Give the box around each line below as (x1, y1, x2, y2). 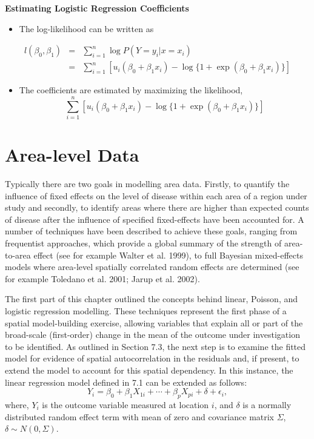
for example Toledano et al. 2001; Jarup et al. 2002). (5, 272, 200, 285)
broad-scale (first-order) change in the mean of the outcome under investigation (5, 328, 300, 341)
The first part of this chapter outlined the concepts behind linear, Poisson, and (5, 292, 298, 305)
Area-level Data (5, 142, 139, 167)
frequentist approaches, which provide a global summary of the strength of (5, 237, 282, 249)
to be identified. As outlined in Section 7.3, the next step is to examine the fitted (5, 340, 306, 352)
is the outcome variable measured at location (42, 398, 209, 411)
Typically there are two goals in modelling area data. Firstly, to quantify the (5, 177, 290, 190)
